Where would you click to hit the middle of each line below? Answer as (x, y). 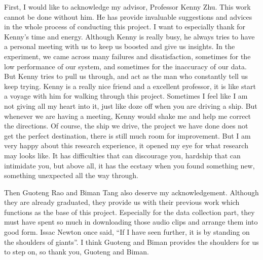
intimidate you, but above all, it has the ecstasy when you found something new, (129, 165)
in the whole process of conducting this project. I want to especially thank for (125, 27)
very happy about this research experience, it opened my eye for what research (126, 145)
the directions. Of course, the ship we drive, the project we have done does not (126, 126)
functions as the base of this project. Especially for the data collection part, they (129, 212)
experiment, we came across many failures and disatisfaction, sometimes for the (127, 56)
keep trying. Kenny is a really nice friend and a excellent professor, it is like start (130, 86)
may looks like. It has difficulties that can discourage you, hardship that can (122, 155)
